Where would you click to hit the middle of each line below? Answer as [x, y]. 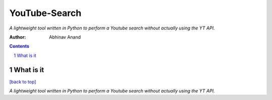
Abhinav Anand [65, 37]
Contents [19, 46]
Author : [18, 37]
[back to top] [23, 81]
